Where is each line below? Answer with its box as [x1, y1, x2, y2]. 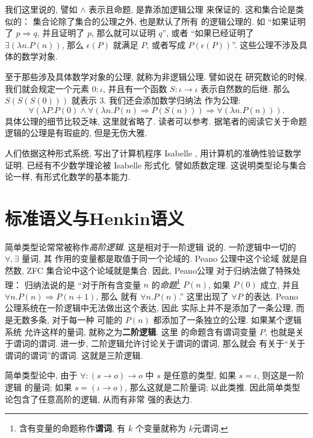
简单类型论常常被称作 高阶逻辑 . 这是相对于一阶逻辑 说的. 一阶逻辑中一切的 [5, 240, 296, 253]
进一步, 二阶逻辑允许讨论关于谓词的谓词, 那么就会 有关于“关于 [60, 337, 305, 350]
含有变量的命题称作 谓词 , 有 [19, 422, 126, 434]
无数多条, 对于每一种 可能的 [13, 313, 123, 326]
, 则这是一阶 [256, 369, 305, 381]
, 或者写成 [146, 38, 185, 51]
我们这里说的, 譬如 [5, 3, 78, 15]
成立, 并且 [260, 278, 299, 291]
